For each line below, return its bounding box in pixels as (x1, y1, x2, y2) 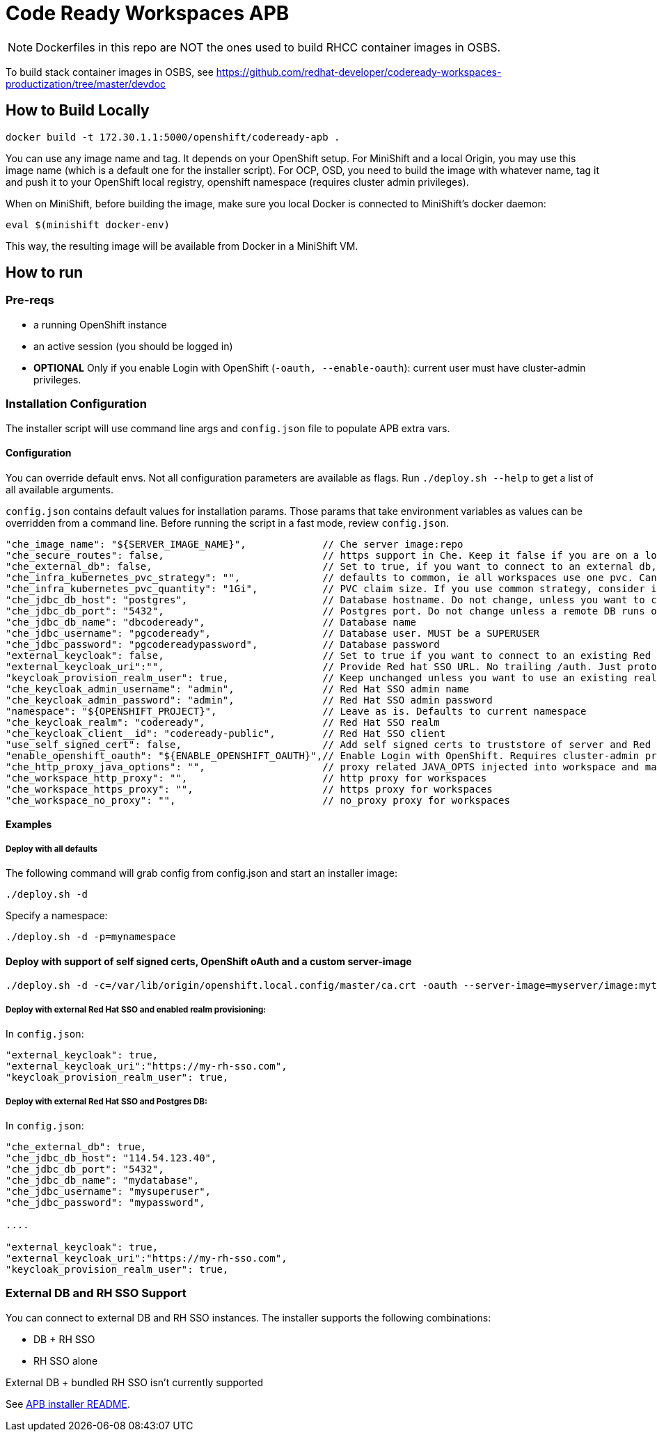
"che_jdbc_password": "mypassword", (6, 1196, 205, 1208)
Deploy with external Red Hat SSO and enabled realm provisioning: (6, 1004, 267, 1015)
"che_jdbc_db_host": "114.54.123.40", (6, 1152, 217, 1164)
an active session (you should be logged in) (33, 340, 233, 352)
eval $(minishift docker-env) (6, 219, 171, 230)
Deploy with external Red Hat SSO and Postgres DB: (6, 1096, 207, 1106)
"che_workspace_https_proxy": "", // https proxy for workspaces (6, 783, 493, 795)
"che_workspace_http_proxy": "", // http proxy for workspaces (6, 772, 487, 784)
